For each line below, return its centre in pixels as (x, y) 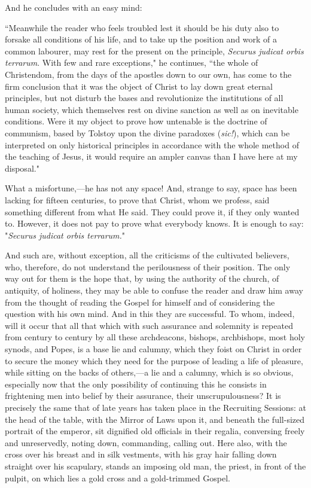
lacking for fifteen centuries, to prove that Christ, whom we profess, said (137, 199)
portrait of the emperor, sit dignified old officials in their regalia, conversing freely (155, 431)
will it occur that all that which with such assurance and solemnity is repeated (149, 325)
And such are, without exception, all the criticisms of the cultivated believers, (147, 255)
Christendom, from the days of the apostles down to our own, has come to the (148, 74)
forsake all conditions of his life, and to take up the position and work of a (141, 39)
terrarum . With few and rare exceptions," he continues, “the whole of (132, 62)
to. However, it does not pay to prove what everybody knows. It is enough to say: (154, 223)
